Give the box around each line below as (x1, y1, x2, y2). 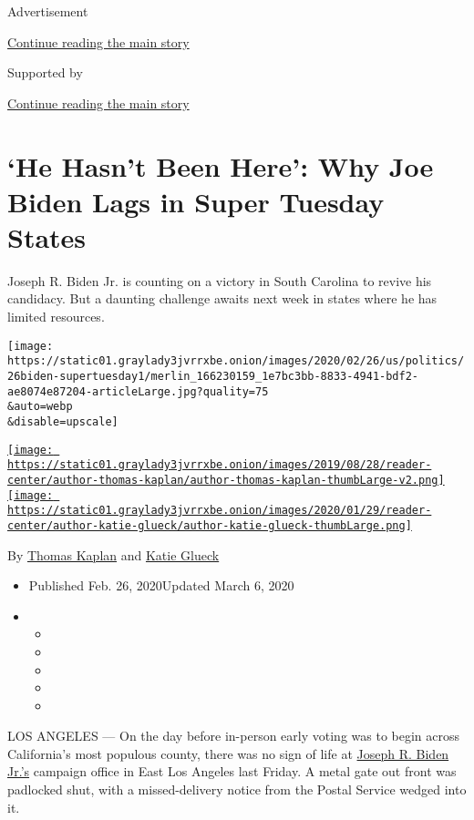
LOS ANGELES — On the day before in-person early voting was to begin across (7, 726, 460, 745)
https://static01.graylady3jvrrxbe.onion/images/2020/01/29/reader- (7, 504, 432, 518)
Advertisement (7, 2, 88, 20)
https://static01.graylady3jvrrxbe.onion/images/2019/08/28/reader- (7, 458, 432, 472)
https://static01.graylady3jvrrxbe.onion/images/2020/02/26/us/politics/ (7, 354, 465, 368)
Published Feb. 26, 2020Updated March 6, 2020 (28, 576, 294, 595)
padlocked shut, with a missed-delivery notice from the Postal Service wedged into (7, 780, 467, 799)
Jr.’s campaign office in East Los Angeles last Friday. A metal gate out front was (7, 762, 457, 781)
